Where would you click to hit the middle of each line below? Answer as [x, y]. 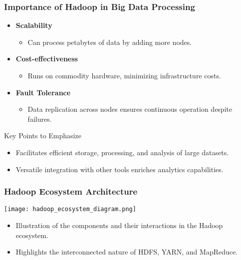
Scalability [34, 25]
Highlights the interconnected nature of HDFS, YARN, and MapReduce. [127, 252]
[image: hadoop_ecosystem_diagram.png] [70, 209]
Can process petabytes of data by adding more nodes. [110, 42]
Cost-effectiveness [47, 59]
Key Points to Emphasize [43, 135]
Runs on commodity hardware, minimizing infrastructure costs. [124, 75]
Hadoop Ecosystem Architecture [71, 191]
